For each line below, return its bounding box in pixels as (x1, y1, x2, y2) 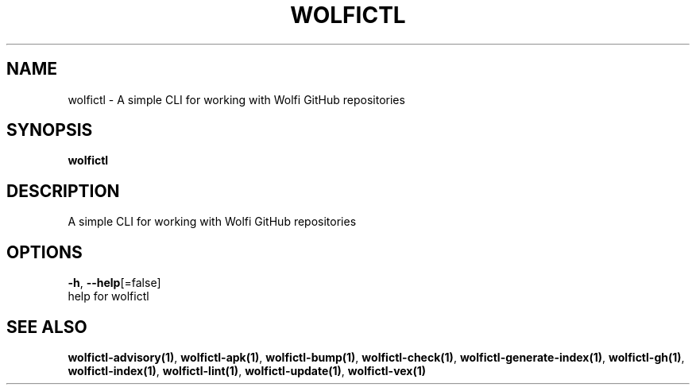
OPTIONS (6, 242, 83, 262)
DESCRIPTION (6, 180, 120, 201)
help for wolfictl (68, 289, 149, 304)
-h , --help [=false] (68, 276, 161, 290)
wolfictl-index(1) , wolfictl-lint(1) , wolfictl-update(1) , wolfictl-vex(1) (68, 363, 427, 377)
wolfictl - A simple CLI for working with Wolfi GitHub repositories (68, 92, 405, 106)
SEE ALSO (6, 316, 87, 337)
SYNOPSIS (6, 120, 93, 141)
